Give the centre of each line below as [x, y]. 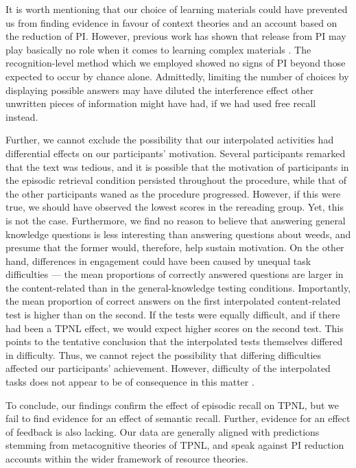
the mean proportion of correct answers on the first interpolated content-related [173, 301]
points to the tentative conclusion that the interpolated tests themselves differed [174, 341]
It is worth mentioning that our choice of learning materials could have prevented [177, 9]
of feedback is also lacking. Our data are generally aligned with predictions [163, 431]
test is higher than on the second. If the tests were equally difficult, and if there [173, 315]
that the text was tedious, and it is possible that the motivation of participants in [177, 166]
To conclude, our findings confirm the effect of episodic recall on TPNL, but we [172, 405]
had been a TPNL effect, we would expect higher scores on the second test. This [175, 328]
